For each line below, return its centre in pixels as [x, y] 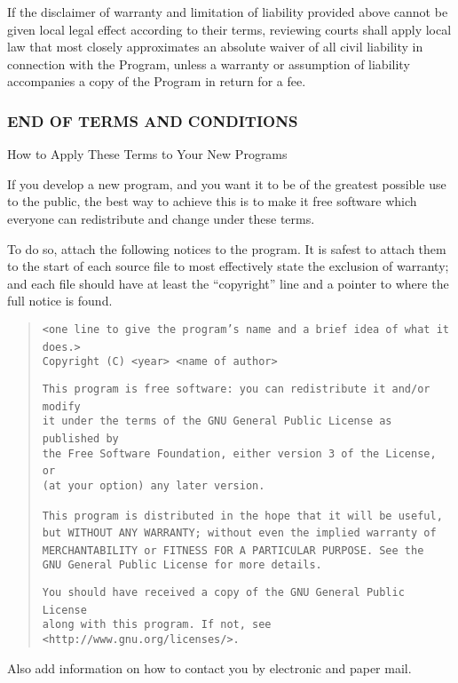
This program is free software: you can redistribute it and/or [236, 389]
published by [80, 438]
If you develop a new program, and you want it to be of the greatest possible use [227, 183]
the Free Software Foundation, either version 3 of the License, [239, 453]
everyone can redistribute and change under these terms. [161, 218]
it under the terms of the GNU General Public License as [217, 421]
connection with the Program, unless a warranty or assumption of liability [209, 64]
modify [61, 406]
